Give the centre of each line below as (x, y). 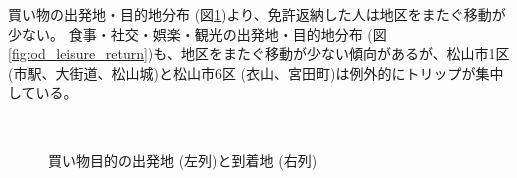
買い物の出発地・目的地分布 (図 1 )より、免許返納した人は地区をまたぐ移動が (257, 14)
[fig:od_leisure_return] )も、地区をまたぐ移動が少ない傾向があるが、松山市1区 (259, 53)
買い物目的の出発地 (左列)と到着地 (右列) (183, 159)
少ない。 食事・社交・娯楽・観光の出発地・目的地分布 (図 (197, 33)
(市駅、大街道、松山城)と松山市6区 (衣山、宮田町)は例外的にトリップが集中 (256, 72)
